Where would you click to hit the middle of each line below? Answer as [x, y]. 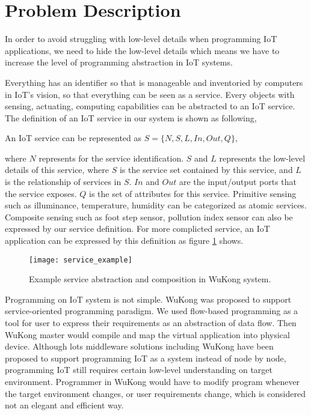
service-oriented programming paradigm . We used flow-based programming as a [152, 311]
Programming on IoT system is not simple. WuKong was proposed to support [148, 299]
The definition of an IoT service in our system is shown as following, [131, 117]
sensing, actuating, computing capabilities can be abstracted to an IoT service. [150, 106]
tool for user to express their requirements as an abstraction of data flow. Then [151, 323]
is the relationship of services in [63, 182]
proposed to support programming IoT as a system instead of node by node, [146, 358]
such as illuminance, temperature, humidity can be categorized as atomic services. [156, 205]
